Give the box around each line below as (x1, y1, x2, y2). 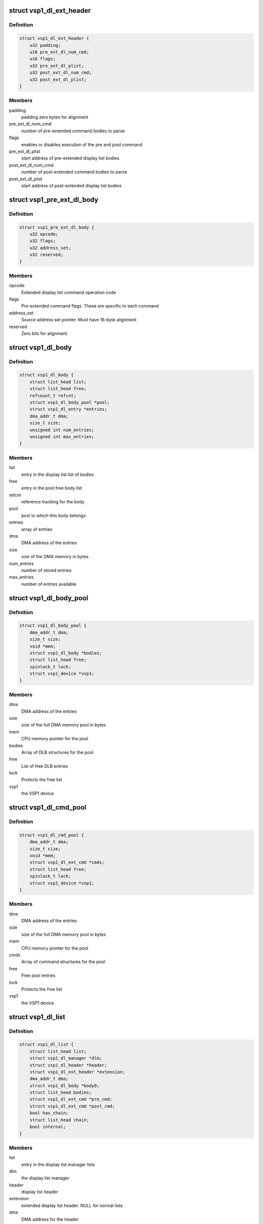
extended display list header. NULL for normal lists (21, 1202, 123, 1208)
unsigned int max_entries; (29, 434, 95, 439)
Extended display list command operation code (21, 289, 116, 295)
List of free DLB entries (21, 763, 68, 769)
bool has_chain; (29, 1110, 68, 1116)
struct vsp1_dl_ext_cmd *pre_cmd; (29, 1097, 112, 1102)
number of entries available (21, 581, 77, 587)
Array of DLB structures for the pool (21, 749, 94, 755)
